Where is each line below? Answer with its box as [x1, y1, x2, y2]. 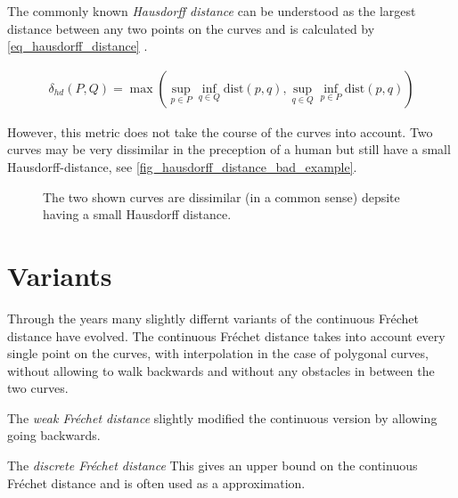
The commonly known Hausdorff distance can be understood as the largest [7, 2, 416, 20]
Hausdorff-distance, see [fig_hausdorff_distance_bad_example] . [7, 158, 357, 176]
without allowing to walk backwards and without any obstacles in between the [7, 361, 435, 380]
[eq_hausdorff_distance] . [7, 37, 148, 55]
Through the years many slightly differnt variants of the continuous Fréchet [7, 308, 419, 327]
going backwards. [7, 426, 101, 445]
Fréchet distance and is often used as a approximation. [7, 473, 306, 492]
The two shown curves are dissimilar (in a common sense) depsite [43, 187, 400, 206]
